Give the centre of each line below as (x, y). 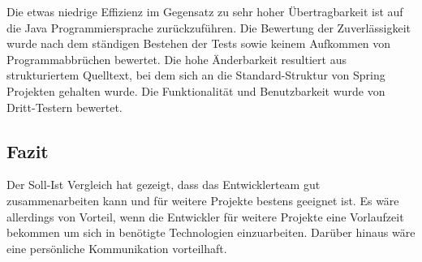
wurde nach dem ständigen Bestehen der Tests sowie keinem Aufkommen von (199, 43)
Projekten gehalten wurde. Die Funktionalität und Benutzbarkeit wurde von (196, 90)
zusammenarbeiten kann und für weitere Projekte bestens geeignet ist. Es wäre (203, 200)
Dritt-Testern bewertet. (65, 107)
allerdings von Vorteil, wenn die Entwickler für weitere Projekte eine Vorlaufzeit (205, 216)
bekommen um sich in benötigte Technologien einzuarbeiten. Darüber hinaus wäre (211, 232)
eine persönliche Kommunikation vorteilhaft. (117, 248)
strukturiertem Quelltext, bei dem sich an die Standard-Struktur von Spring (196, 75)
